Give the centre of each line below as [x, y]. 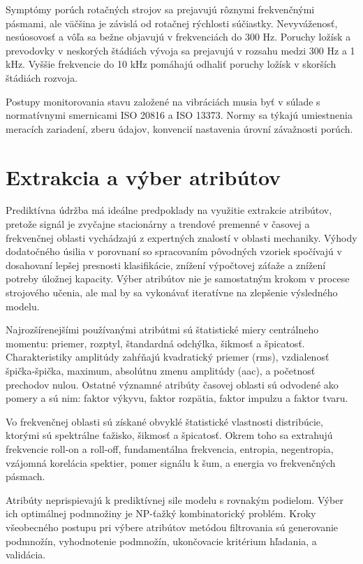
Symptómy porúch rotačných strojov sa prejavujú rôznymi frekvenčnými [160, 9]
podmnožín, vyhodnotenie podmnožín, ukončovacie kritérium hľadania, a [161, 541]
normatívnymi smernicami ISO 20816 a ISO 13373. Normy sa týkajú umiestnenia [179, 115]
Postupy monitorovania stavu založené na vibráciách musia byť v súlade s [163, 101]
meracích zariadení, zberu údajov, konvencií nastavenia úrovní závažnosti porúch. [179, 128]
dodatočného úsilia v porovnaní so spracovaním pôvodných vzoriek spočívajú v [174, 251]
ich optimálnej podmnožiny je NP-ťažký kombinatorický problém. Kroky [161, 513]
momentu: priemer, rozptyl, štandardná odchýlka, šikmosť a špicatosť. [155, 343]
